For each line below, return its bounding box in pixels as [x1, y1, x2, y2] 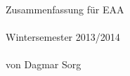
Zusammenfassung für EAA [6, 2, 124, 16]
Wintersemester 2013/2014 [6, 30, 120, 44]
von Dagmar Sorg [6, 57, 82, 72]
